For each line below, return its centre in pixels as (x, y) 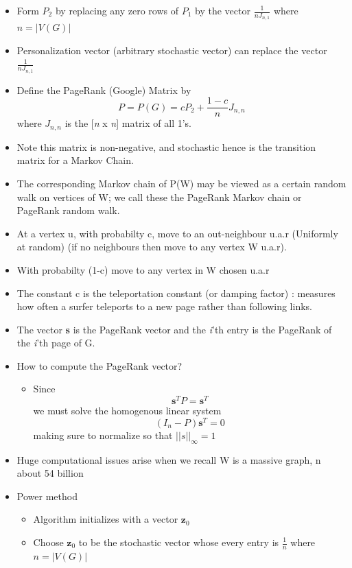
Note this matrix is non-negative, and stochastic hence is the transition (166, 146)
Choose (48, 542)
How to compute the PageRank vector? (99, 365)
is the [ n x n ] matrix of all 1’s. (128, 123)
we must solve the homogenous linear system (127, 411)
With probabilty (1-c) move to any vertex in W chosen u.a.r (143, 269)
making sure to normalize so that (103, 435)
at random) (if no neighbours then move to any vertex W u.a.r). (152, 247)
